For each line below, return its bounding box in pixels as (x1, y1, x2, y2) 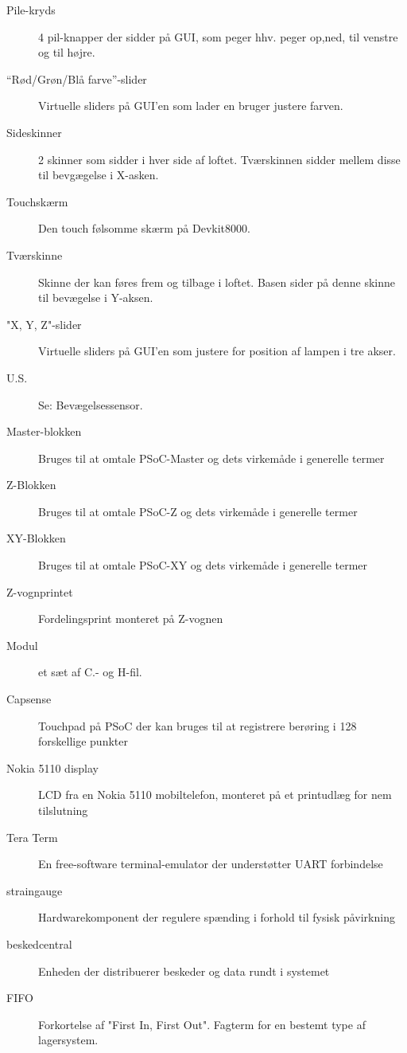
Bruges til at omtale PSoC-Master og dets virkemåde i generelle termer (38, 449, 385, 466)
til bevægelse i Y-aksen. (38, 289, 153, 306)
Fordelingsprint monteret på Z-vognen (38, 610, 223, 627)
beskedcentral (6, 935, 72, 952)
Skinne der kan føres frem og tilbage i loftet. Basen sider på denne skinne (38, 273, 396, 290)
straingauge (6, 882, 63, 898)
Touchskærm (6, 193, 68, 209)
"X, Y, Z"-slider (6, 315, 82, 332)
